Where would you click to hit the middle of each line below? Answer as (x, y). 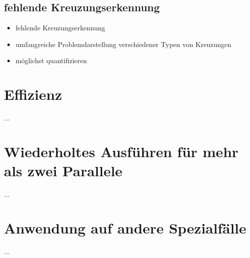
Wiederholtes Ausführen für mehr (121, 151)
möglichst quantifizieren (51, 60)
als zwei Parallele (63, 171)
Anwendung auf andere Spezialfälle (125, 227)
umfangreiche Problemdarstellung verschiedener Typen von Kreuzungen (124, 44)
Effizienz (33, 94)
